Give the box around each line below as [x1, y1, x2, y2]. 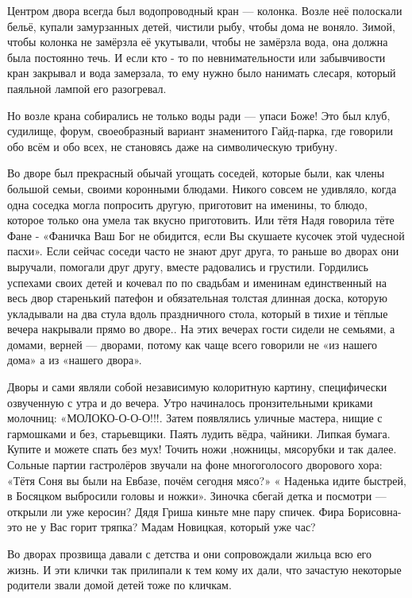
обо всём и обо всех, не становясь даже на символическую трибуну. [7, 138, 338, 154]
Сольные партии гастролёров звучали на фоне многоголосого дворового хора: [7, 456, 383, 473]
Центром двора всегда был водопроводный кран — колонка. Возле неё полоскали [7, 2, 402, 18]
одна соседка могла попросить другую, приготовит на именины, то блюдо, [7, 196, 368, 212]
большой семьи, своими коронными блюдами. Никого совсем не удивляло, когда [7, 180, 397, 196]
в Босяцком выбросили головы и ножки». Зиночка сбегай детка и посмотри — [7, 487, 387, 504]
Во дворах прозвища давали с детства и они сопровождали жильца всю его [7, 546, 372, 561]
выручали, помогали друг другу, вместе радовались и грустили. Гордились [7, 258, 368, 274]
